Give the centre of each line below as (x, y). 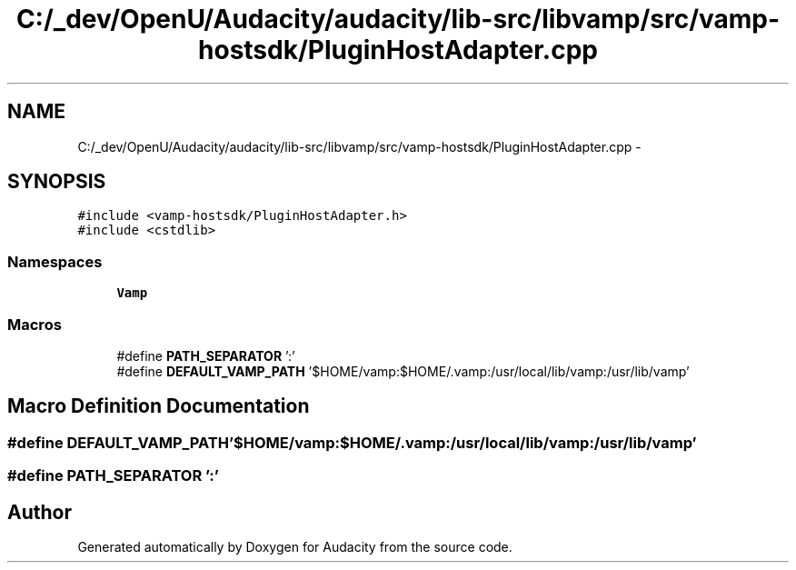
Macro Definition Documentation (159, 406)
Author (40, 512)
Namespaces (55, 261)
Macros (35, 324)
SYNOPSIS (57, 182)
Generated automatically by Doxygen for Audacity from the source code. (295, 547)
